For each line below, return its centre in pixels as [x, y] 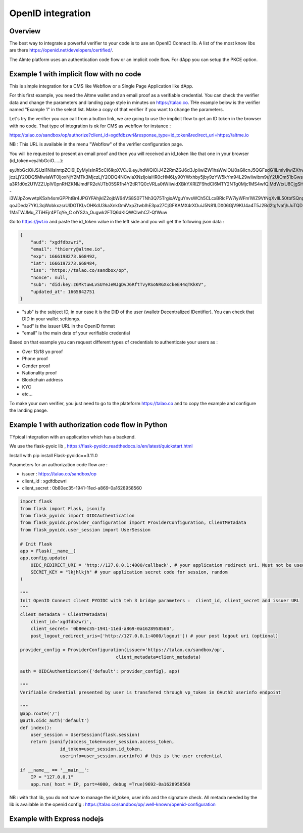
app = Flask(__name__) [48, 551]
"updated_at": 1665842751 [63, 291]
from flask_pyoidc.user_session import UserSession [85, 530]
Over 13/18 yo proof [42, 352]
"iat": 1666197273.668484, [64, 263]
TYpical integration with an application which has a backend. [72, 436]
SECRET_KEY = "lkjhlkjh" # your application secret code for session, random [129, 572]
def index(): [36, 728]
